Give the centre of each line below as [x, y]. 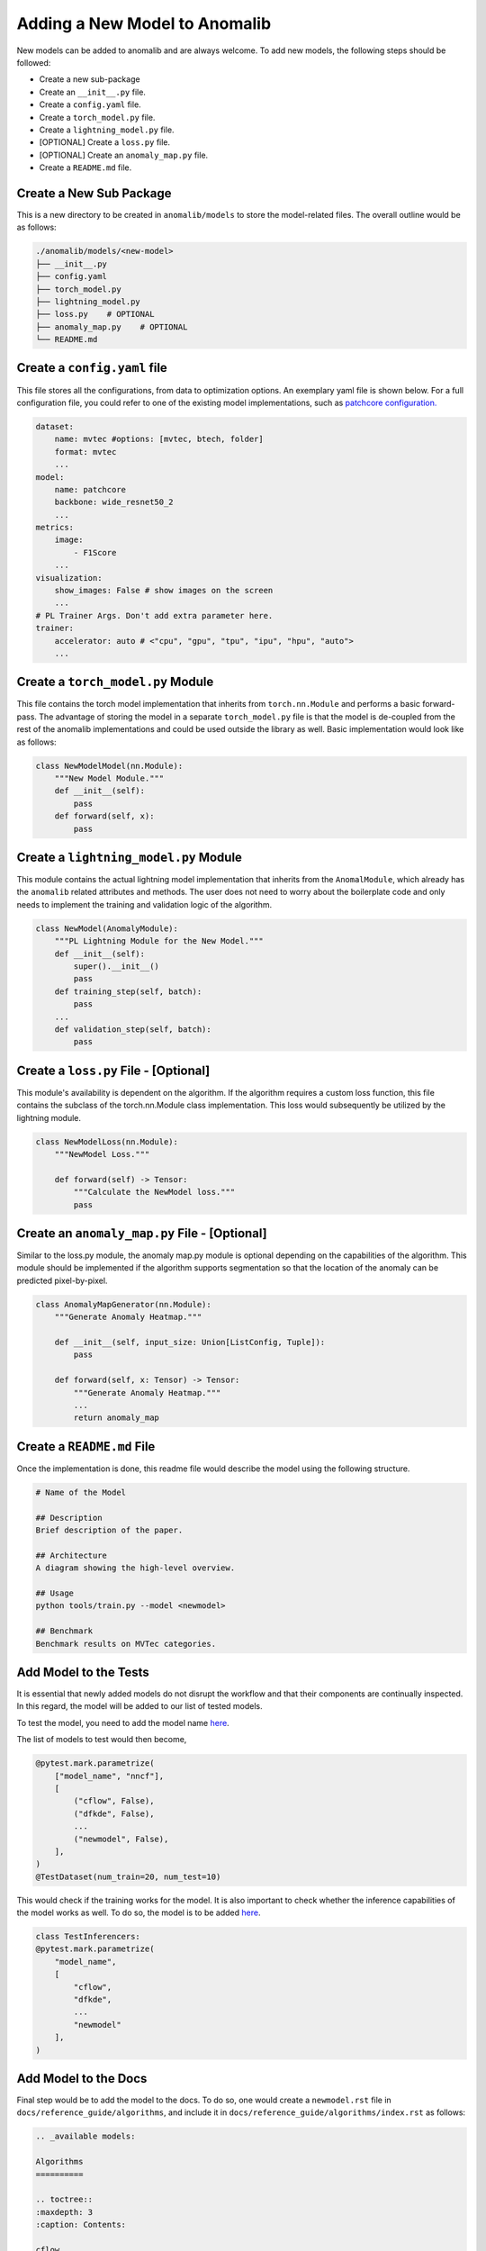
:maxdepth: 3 [64, 2212]
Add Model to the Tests [83, 1672]
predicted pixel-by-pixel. [62, 1280]
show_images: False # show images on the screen [164, 591]
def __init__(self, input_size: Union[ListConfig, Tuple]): [190, 1342]
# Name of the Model [81, 1492]
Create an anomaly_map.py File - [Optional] [142, 1233]
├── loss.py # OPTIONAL [95, 314]
